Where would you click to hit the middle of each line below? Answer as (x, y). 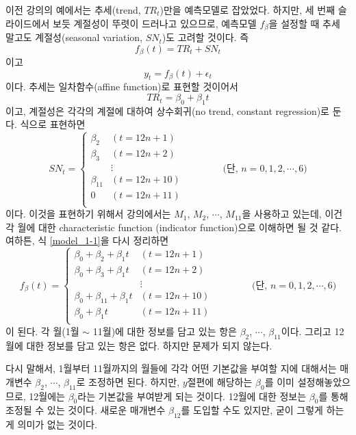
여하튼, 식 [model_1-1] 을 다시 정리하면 (87, 240)
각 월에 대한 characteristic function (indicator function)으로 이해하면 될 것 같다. (174, 227)
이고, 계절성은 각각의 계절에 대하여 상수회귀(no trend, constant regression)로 (167, 110)
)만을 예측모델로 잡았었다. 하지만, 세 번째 (247, 10)
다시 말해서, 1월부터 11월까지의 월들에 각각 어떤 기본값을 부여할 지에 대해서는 (171, 368)
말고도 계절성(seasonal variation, (74, 37)
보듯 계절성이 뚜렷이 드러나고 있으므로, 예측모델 (155, 23)
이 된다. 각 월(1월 (42, 331)
